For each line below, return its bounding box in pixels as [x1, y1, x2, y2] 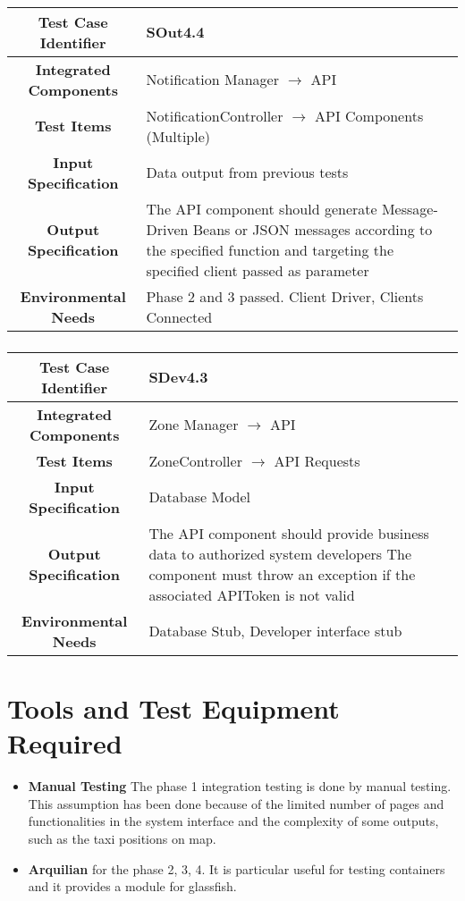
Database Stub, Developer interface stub [148, 620, 402, 642]
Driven [146, 218, 189, 240]
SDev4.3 [148, 366, 208, 388]
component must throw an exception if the [148, 563, 416, 585]
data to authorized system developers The [148, 543, 412, 564]
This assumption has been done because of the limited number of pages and [28, 794, 444, 813]
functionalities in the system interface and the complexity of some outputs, [28, 812, 439, 830]
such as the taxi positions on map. [28, 829, 216, 847]
